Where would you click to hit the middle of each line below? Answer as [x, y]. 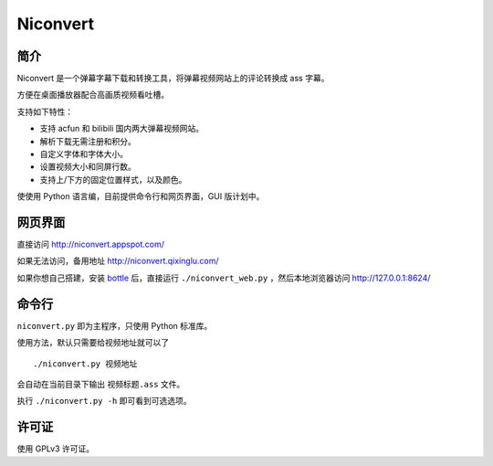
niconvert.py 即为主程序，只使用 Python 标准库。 [115, 325]
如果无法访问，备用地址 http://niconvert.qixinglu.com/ [118, 261]
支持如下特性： [45, 111]
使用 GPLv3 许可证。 [56, 449]
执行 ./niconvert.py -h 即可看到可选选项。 [104, 401]
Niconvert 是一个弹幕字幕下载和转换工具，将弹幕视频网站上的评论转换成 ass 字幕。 [173, 79]
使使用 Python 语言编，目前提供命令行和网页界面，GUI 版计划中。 [141, 196]
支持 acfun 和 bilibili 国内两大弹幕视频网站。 [122, 129]
